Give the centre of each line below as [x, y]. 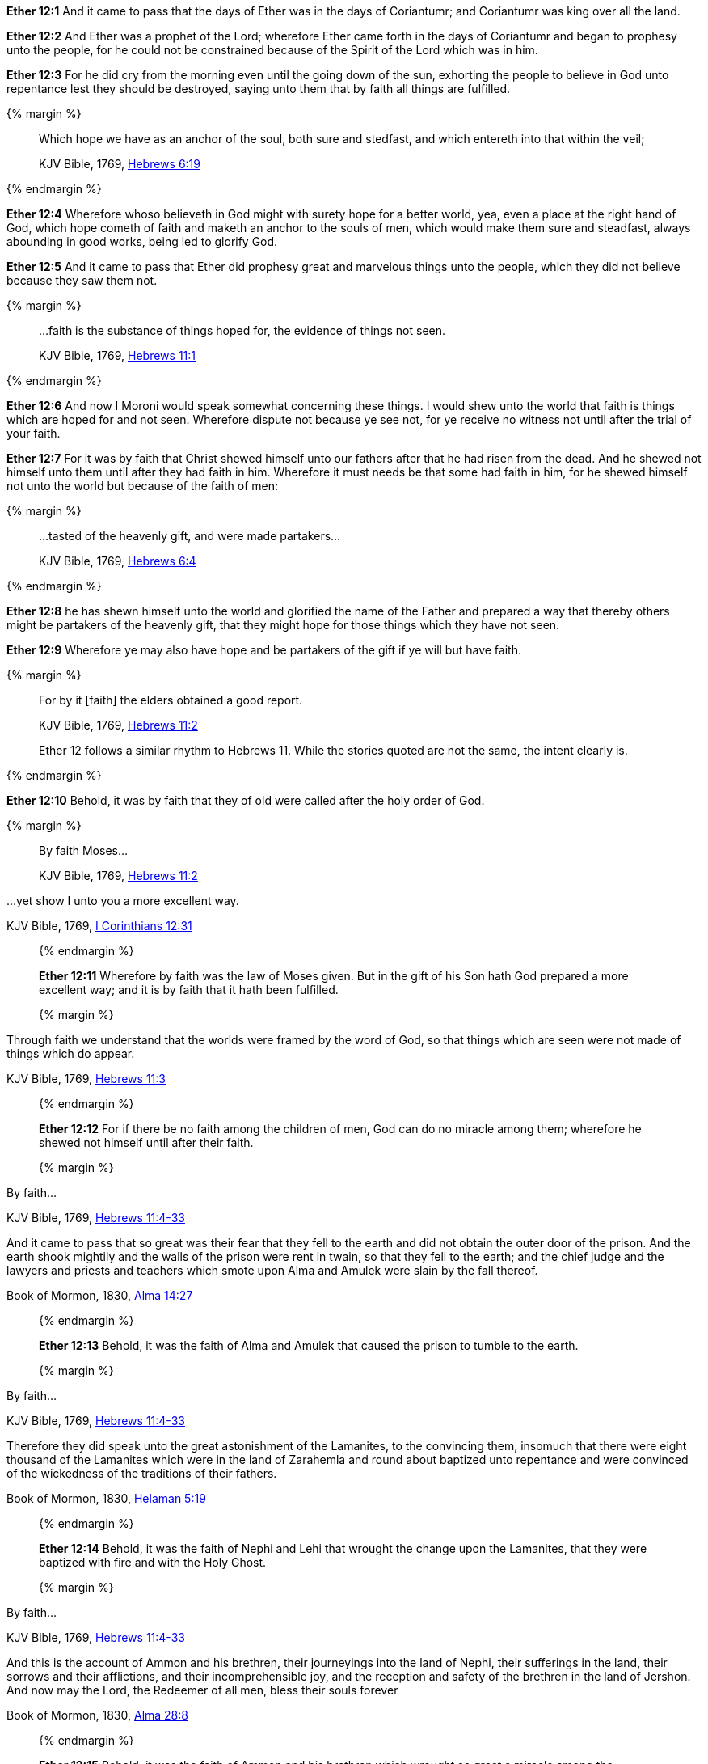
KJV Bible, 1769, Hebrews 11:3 [86, 1079]
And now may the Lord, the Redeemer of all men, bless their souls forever [202, 1690]
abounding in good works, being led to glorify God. [142, 241]
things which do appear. [71, 1053]
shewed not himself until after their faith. [146, 1142]
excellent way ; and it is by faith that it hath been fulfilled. [189, 990]
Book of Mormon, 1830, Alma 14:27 [100, 1295]
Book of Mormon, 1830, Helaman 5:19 [106, 1498]
